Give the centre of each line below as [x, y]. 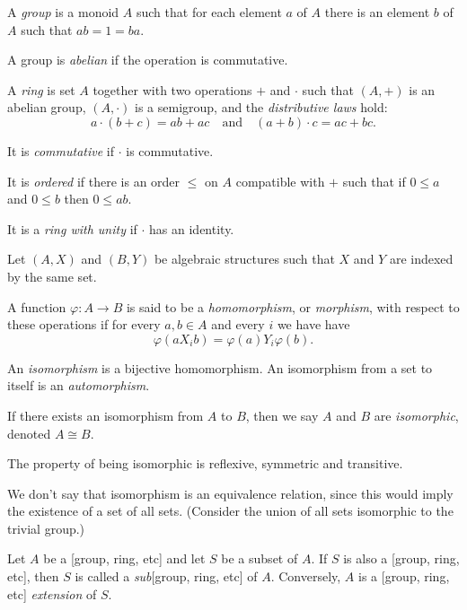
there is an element [377, 12]
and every [238, 324]
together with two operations [172, 89]
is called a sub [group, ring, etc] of [166, 576]
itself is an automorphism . [79, 385]
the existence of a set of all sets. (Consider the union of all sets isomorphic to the [230, 511]
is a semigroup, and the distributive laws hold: [261, 107]
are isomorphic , [416, 415]
